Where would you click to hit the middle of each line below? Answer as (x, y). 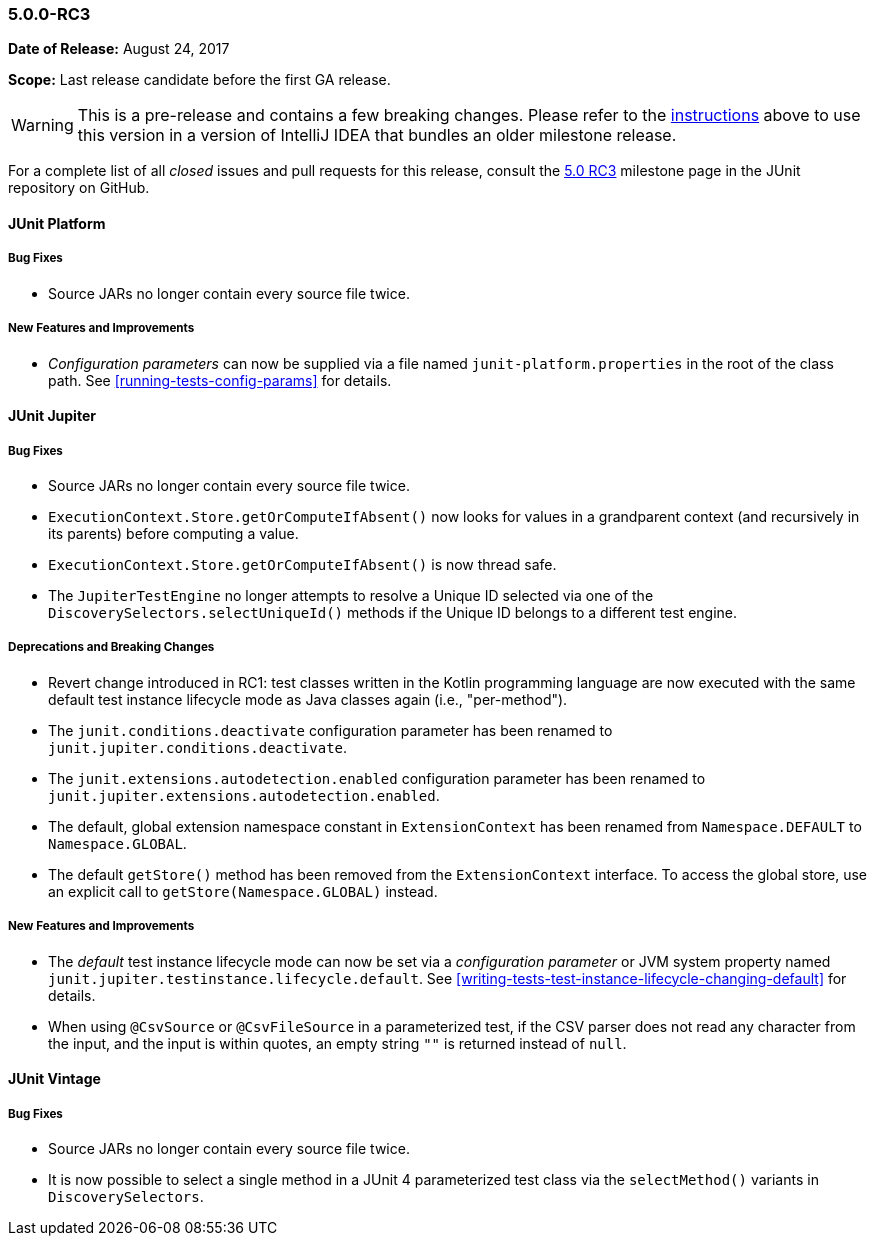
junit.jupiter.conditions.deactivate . (198, 747)
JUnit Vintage (54, 1079)
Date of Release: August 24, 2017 (119, 49)
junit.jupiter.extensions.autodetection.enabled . (244, 795)
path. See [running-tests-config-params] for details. (220, 380)
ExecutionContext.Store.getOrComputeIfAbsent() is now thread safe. (302, 564)
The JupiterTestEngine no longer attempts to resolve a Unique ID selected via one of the (351, 595)
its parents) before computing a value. (173, 533)
